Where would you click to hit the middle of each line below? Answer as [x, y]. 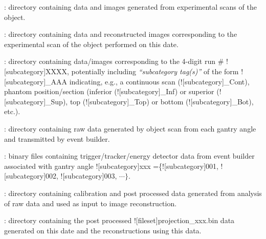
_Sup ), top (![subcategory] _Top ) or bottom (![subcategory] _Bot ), [150, 101]
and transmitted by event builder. [57, 138]
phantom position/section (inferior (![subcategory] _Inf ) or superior [109, 91]
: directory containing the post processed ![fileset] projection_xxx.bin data [119, 220]
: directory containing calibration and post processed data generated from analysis [133, 193]
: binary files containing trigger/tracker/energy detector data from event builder [129, 156]
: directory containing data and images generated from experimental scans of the [130, 7]
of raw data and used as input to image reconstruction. [91, 203]
